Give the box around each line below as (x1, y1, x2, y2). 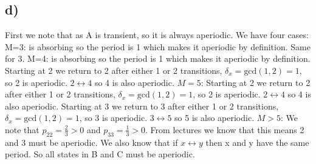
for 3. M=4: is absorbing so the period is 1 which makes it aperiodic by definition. (5, 52, 311, 65)
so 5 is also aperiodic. (174, 111, 255, 124)
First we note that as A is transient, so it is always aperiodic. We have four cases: (5, 28, 309, 41)
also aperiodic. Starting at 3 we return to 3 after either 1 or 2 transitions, (5, 99, 279, 112)
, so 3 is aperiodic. (79, 111, 148, 124)
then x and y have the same (205, 136, 309, 148)
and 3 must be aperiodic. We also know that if (5, 136, 178, 148)
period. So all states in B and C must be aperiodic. (5, 148, 195, 160)
